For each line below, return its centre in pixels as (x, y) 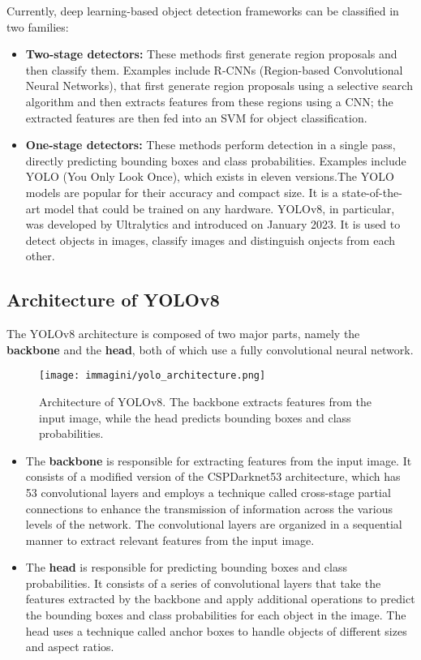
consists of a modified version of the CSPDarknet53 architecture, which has (213, 476)
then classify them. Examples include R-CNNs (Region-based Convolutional (214, 69)
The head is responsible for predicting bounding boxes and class (186, 567)
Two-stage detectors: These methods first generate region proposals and (211, 54)
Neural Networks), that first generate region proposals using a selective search (219, 86)
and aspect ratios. (70, 647)
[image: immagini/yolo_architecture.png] (153, 376)
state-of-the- (372, 192)
